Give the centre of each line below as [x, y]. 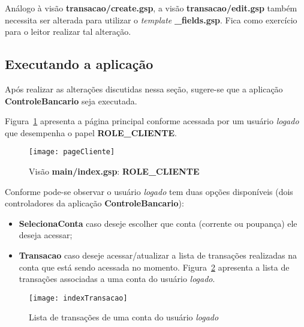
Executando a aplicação [79, 64]
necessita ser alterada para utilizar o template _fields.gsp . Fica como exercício [151, 19]
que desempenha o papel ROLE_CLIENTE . [91, 132]
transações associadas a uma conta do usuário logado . [117, 279]
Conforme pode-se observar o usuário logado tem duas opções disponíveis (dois [149, 191]
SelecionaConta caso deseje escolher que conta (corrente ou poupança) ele [158, 223]
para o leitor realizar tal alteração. [68, 31]
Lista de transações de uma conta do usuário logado [124, 317]
